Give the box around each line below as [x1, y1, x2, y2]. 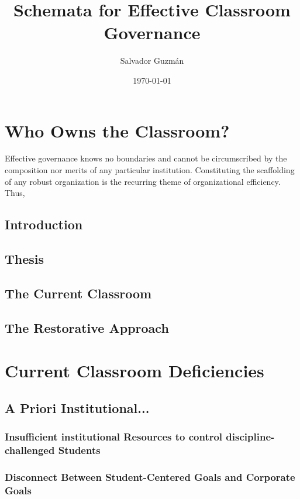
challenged [5, 442, 55, 457]
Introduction [5, 215, 83, 233]
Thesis [5, 249, 44, 267]
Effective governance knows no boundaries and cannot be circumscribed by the [5, 152, 287, 164]
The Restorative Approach [5, 318, 169, 336]
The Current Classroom [5, 284, 152, 302]
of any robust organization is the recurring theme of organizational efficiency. [5, 175, 281, 187]
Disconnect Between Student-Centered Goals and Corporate [5, 469, 295, 484]
